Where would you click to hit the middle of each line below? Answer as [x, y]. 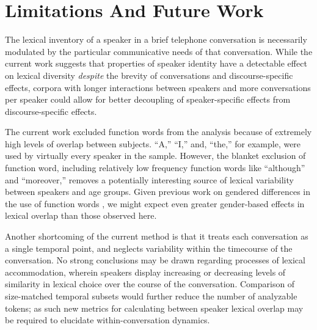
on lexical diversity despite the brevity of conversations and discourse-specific [149, 75]
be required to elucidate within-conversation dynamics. [107, 320]
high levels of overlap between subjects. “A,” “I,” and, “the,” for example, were [153, 143]
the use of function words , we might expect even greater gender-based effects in [155, 203]
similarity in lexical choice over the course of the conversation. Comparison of [150, 284]
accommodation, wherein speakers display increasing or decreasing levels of [145, 272]
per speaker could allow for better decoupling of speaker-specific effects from [148, 99]
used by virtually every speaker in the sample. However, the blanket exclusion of [155, 156]
